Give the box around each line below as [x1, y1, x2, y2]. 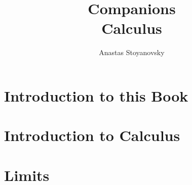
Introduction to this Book [4, 85, 188, 106]
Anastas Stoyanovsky [99, 47, 165, 58]
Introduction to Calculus [4, 125, 180, 146]
